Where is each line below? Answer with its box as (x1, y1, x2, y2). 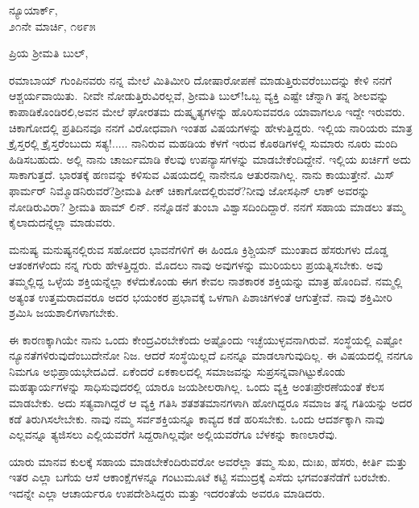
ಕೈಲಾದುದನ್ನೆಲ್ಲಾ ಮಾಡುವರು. (9, 214, 116, 231)
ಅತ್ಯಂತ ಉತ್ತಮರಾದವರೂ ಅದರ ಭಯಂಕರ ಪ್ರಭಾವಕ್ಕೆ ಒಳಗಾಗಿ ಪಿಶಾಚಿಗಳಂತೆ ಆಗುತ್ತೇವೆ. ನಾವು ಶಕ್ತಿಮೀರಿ (9, 288, 392, 305)
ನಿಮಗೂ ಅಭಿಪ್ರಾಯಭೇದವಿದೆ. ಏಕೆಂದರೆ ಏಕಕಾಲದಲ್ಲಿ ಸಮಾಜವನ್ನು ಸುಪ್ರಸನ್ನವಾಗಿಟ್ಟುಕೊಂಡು (9, 362, 346, 379)
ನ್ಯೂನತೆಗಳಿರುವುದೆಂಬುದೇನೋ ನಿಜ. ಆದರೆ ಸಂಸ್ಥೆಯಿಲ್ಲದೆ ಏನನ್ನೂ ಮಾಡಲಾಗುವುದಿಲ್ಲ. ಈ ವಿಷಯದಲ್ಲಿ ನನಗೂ (9, 347, 413, 364)
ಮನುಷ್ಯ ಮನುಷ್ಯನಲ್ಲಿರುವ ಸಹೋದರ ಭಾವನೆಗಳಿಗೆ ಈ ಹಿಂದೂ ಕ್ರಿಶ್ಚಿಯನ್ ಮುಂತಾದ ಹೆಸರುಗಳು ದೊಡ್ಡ (9, 240, 388, 257)
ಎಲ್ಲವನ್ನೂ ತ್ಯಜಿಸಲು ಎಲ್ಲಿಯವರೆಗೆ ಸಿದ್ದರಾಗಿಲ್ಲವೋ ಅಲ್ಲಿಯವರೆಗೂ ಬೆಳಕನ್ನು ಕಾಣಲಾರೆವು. (9, 426, 338, 443)
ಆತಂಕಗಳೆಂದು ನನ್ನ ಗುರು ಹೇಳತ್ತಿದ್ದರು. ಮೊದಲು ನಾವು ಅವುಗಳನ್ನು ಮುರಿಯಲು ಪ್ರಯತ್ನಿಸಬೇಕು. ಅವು (9, 256, 384, 273)
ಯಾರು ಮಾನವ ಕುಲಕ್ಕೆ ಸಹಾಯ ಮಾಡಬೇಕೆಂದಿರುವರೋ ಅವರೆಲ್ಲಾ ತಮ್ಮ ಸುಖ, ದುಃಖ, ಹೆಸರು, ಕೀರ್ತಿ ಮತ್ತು (9, 452, 408, 469)
